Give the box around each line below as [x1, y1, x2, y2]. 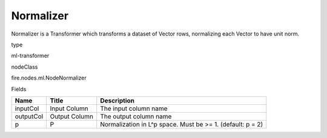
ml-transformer [11, 52, 50, 60]
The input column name [100, 104, 168, 113]
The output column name [100, 112, 172, 121]
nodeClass [11, 63, 38, 71]
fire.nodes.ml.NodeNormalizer [11, 74, 87, 81]
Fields [11, 85, 27, 93]
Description [100, 96, 135, 105]
